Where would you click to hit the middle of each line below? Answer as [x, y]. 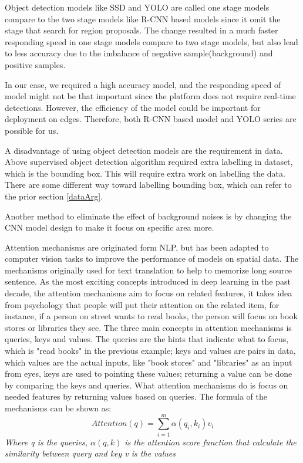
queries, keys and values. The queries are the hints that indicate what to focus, [147, 339]
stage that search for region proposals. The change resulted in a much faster [142, 30]
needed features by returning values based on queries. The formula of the [136, 396]
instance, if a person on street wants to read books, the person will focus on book [151, 316]
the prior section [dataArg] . [54, 196]
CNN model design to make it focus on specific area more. [110, 227]
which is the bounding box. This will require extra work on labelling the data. [145, 173]
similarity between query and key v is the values [90, 453]
